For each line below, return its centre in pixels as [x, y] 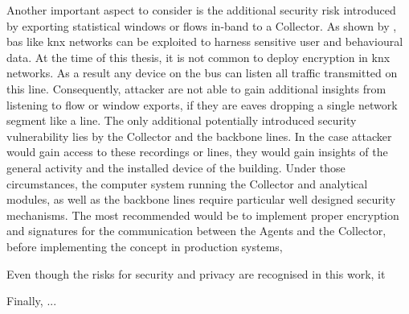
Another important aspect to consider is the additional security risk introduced [201, 10]
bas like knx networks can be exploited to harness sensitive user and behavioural [205, 41]
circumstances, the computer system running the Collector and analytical [187, 183]
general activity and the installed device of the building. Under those [176, 167]
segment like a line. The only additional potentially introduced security [182, 120]
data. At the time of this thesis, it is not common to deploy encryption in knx [198, 57]
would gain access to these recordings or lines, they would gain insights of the [197, 152]
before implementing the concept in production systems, [145, 246]
